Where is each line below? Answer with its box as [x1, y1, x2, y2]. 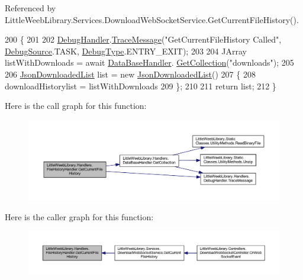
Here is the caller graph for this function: [5, 210, 154, 223]
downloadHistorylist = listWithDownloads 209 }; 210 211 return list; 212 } [5, 79, 276, 92]
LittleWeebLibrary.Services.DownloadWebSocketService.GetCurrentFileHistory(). [5, 13, 299, 25]
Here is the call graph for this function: [5, 99, 147, 112]
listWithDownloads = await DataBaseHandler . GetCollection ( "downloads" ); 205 [5, 56, 294, 69]
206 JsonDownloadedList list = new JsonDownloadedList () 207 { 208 [5, 67, 256, 80]
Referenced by [5, 2, 56, 14]
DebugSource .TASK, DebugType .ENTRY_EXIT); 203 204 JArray [5, 44, 247, 57]
